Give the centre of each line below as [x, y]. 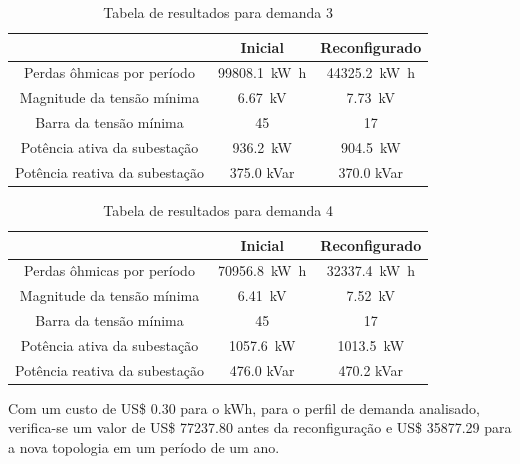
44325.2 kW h [370, 72]
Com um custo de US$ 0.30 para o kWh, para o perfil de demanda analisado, [244, 407]
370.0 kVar [371, 171]
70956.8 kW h [262, 270]
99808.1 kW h [262, 72]
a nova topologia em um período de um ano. [144, 447]
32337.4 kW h [370, 270]
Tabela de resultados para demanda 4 [218, 209]
